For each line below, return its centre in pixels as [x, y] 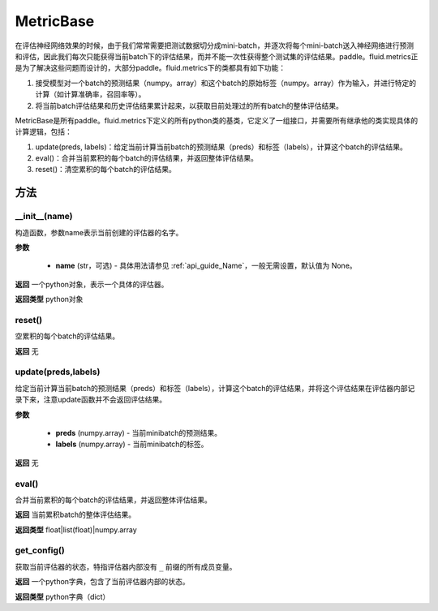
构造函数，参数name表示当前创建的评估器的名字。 [99, 232]
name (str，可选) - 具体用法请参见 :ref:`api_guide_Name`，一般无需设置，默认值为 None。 [206, 266]
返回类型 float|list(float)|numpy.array [76, 529]
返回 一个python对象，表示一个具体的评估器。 [92, 284]
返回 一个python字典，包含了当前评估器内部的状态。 [102, 582]
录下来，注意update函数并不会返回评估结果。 [90, 400]
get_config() [40, 550]
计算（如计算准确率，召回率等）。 [90, 94]
